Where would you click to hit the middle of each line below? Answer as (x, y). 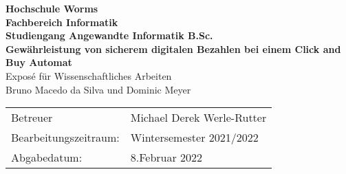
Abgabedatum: (47, 157)
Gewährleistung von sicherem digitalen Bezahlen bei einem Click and (173, 48)
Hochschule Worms (52, 8)
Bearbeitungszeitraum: (65, 138)
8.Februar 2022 (166, 157)
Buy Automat (39, 62)
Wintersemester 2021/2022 (194, 138)
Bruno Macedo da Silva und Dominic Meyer (98, 89)
